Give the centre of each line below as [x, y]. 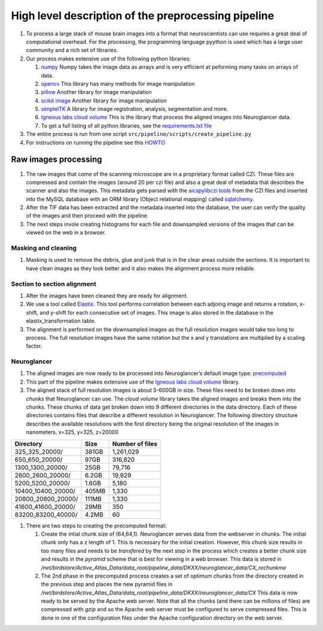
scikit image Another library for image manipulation [104, 100]
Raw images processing [57, 160]
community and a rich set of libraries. [72, 50]
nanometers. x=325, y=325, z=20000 [72, 432]
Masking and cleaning [44, 248]
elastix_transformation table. [61, 321]
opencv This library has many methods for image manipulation [118, 83]
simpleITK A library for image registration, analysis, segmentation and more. [135, 109]
